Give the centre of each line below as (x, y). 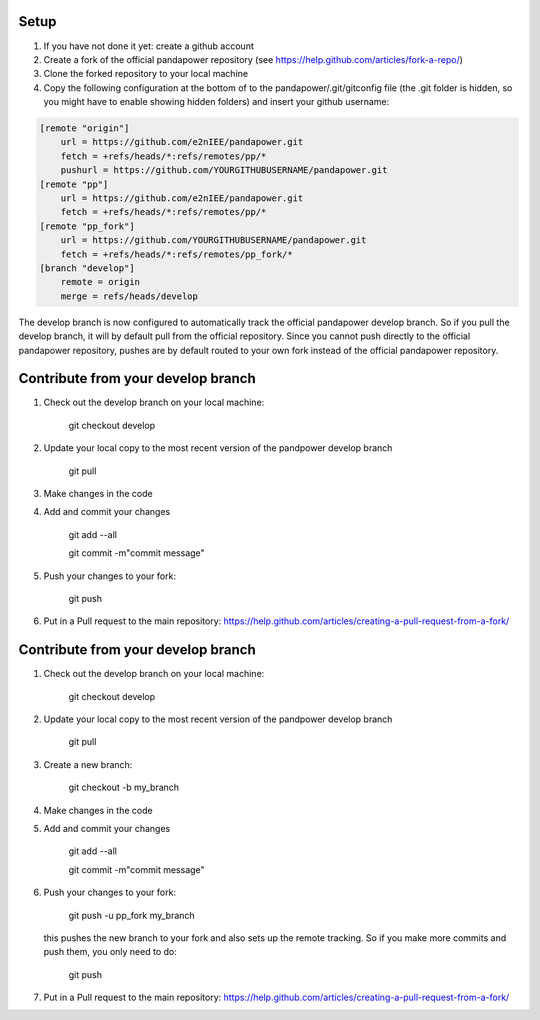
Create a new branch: (88, 764)
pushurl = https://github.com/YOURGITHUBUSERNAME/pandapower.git (224, 170)
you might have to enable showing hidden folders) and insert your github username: (216, 102)
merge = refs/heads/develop (129, 296)
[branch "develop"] (87, 268)
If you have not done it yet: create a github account (148, 46)
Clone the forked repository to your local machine (146, 74)
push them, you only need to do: (110, 952)
